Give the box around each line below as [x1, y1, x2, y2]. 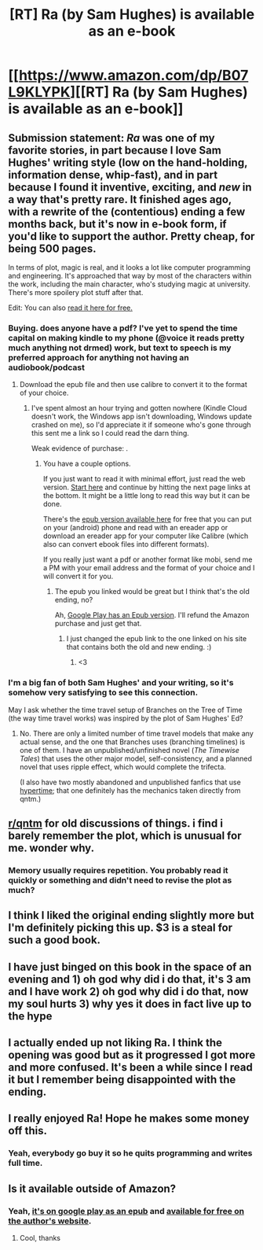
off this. [8, 1124, 47, 1138]
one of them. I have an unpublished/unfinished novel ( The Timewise [19, 745, 239, 754]
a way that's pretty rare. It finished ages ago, [8, 193, 232, 206]
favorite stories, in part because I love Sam [8, 143, 221, 157]
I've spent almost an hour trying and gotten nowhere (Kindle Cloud [31, 404, 247, 413]
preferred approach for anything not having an [8, 352, 190, 363]
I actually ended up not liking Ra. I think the [8, 1036, 222, 1049]
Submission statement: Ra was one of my [8, 131, 215, 145]
